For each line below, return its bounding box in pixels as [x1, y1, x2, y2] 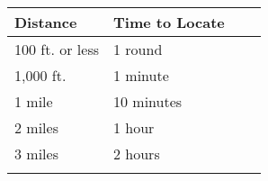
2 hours [112, 143, 160, 164]
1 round [112, 39, 163, 59]
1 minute [112, 65, 169, 86]
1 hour [112, 117, 155, 138]
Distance [14, 12, 77, 32]
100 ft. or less [14, 39, 99, 59]
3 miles [14, 143, 58, 164]
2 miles [14, 117, 58, 138]
